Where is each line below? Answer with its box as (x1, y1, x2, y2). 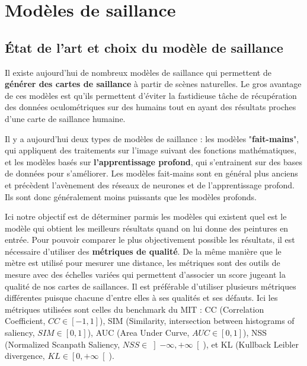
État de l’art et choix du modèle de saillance (5, 38, 283, 56)
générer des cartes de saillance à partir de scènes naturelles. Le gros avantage (5, 78, 302, 90)
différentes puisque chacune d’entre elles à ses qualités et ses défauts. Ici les (5, 291, 278, 304)
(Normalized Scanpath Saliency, (5, 338, 120, 350)
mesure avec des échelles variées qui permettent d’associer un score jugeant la (5, 268, 286, 281)
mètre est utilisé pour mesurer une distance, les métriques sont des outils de (5, 256, 280, 269)
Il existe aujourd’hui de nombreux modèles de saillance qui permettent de (5, 66, 271, 78)
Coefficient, (5, 314, 46, 327)
